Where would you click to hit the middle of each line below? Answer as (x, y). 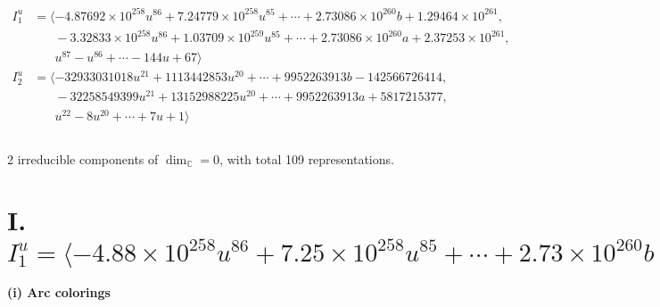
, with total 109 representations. (307, 158)
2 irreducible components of (83, 158)
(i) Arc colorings (59, 292)
